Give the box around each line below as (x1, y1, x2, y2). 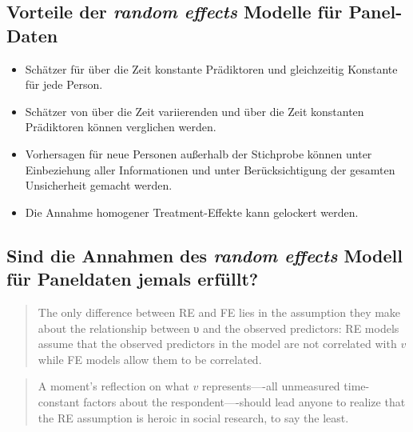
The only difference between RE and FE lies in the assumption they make (38, 303, 401, 320)
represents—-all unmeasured (202, 378, 340, 394)
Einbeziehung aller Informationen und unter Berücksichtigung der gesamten (25, 161, 395, 178)
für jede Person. (25, 76, 103, 93)
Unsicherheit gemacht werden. (25, 177, 173, 194)
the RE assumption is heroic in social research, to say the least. (38, 409, 349, 426)
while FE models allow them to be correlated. (38, 350, 262, 367)
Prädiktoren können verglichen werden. (25, 118, 216, 135)
